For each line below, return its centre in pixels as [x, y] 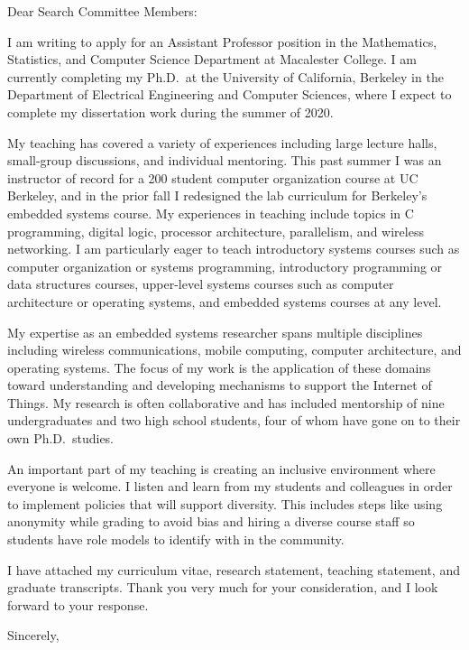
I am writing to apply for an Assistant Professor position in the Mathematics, [222, 41]
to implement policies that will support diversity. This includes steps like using [225, 503]
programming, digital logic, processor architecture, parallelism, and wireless [216, 231]
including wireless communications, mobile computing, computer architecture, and [234, 350]
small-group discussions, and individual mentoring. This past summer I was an [225, 160]
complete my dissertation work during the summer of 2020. [170, 111]
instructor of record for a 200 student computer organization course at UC [213, 177]
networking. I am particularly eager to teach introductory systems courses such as [234, 249]
